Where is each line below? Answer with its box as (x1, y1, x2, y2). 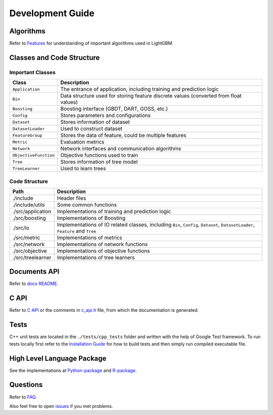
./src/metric (12, 234, 40, 241)
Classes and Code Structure (9, 53, 100, 62)
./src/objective (12, 247, 48, 254)
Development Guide (9, 8, 95, 19)
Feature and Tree (57, 227, 97, 235)
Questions (9, 381, 43, 389)
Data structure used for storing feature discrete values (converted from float (60, 93, 242, 100)
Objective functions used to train (60, 152, 139, 159)
